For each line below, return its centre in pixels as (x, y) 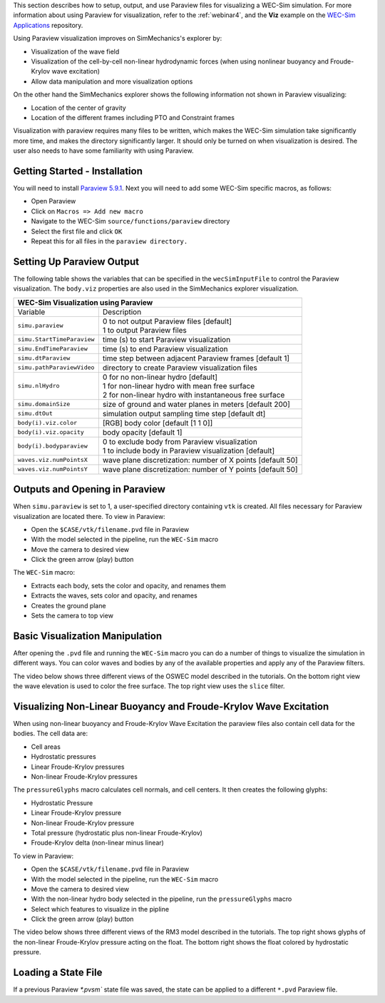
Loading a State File (58, 973)
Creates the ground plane (68, 605)
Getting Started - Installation (78, 171)
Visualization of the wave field (75, 51)
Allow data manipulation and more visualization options (112, 81)
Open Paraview (53, 201)
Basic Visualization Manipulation (88, 636)
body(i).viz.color (47, 423)
